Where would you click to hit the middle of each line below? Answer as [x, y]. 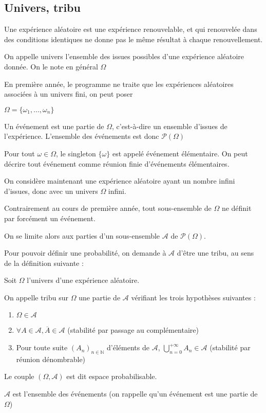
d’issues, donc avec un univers [51, 191]
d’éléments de [128, 347]
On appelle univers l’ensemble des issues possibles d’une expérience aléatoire [124, 56]
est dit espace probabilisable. [112, 376]
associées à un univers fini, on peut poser [69, 94]
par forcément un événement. [50, 218]
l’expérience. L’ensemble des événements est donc [82, 136]
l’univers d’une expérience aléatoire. [83, 280]
